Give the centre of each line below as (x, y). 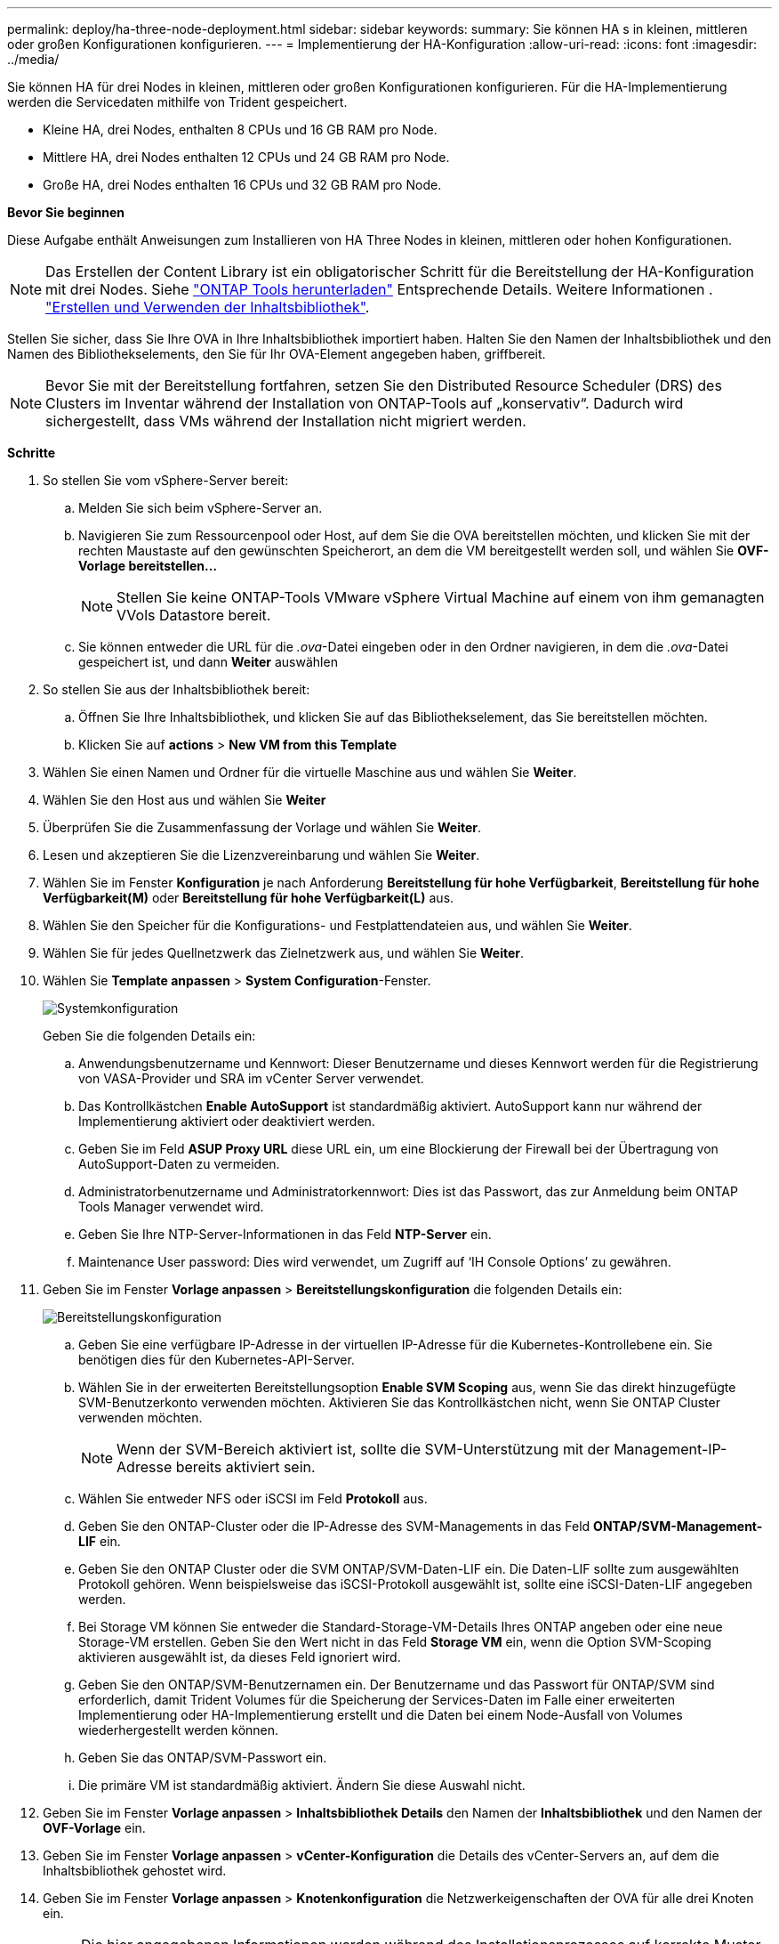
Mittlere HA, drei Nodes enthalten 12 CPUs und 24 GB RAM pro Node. (246, 157)
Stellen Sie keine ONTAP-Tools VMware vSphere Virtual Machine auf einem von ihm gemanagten (441, 597)
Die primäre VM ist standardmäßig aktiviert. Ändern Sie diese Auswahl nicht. (302, 1785)
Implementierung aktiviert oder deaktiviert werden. (227, 1121)
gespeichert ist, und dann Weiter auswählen (208, 662)
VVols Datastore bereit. (194, 615)
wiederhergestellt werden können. (179, 1730)
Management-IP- (671, 1449)
